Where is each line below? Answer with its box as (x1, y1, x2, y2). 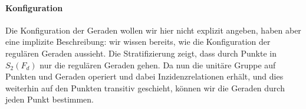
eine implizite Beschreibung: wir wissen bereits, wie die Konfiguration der (5, 35, 271, 48)
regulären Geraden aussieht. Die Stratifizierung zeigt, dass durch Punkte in (5, 47, 277, 59)
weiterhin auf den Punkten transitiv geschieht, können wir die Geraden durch (5, 81, 285, 94)
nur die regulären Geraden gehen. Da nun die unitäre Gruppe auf (40, 58, 276, 71)
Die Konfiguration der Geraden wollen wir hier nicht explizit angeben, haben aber (5, 24, 301, 36)
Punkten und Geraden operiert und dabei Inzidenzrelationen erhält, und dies (5, 70, 284, 82)
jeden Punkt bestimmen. (5, 93, 94, 105)
